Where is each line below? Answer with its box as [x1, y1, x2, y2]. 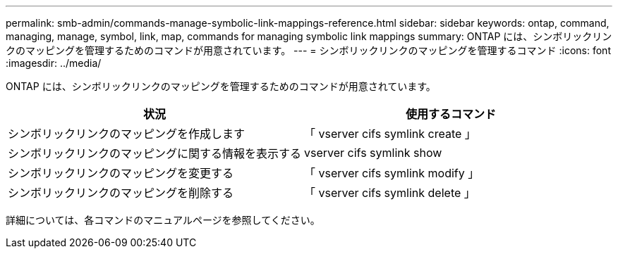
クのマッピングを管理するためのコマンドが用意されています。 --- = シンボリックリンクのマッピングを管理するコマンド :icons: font [6, 44, 611, 56]
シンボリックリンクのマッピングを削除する [8, 186, 234, 200]
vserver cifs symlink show [304, 146, 442, 160]
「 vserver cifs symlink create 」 [304, 127, 476, 141]
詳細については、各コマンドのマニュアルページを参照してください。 [6, 214, 320, 226]
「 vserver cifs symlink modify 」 [304, 166, 480, 180]
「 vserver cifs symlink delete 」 [304, 186, 475, 200]
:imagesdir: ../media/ [6, 57, 102, 69]
